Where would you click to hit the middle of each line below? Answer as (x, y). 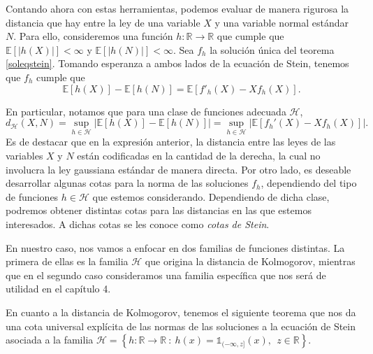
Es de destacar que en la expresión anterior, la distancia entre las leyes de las (171, 142)
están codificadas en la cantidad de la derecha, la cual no (199, 155)
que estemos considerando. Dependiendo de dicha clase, (211, 196)
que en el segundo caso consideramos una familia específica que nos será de (166, 275)
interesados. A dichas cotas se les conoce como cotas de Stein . (138, 224)
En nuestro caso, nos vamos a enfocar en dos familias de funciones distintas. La (175, 247)
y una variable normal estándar (282, 22)
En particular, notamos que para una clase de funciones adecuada (146, 111)
